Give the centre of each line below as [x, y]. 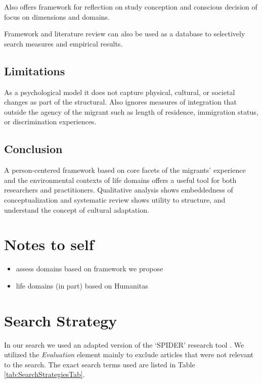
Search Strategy [61, 320]
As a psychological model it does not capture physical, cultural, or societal [120, 92]
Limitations [35, 70]
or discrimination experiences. [50, 122]
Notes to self [49, 244]
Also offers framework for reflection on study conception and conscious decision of [131, 7]
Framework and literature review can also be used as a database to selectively [125, 34]
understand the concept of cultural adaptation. [77, 209]
